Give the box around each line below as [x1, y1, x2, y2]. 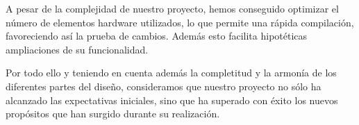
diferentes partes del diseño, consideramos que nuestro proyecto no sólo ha [6, 78, 322, 93]
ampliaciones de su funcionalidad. [6, 42, 149, 56]
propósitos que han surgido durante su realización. [6, 106, 220, 121]
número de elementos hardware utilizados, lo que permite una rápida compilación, [6, 15, 354, 29]
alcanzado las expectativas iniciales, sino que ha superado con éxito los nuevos [6, 92, 338, 107]
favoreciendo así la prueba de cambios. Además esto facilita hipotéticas [6, 28, 308, 43]
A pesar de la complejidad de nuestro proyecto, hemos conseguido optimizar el [6, 1, 339, 15]
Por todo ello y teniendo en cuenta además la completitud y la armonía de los [6, 65, 337, 80]
